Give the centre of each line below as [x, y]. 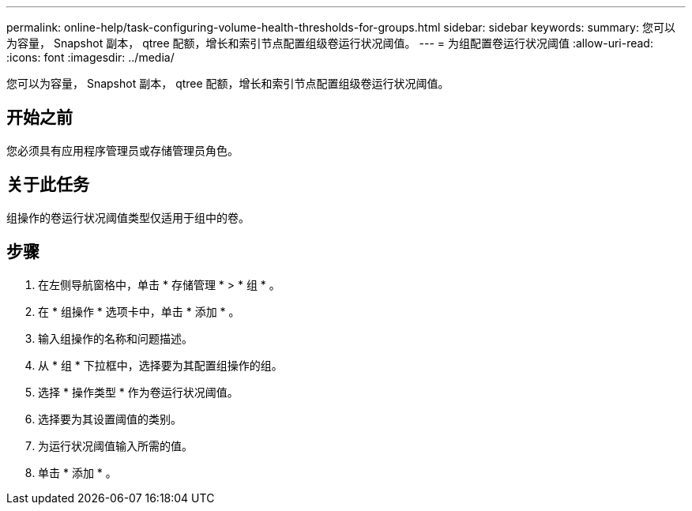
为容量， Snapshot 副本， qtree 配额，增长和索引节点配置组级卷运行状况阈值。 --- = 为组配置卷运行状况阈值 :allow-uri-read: [330, 43]
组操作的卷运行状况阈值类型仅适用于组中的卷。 [128, 217]
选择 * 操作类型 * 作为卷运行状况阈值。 [138, 392]
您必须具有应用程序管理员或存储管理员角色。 [122, 150]
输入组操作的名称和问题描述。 [115, 338]
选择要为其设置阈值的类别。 [110, 419]
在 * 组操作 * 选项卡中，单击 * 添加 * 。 [139, 311]
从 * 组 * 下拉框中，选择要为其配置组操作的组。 [160, 365]
